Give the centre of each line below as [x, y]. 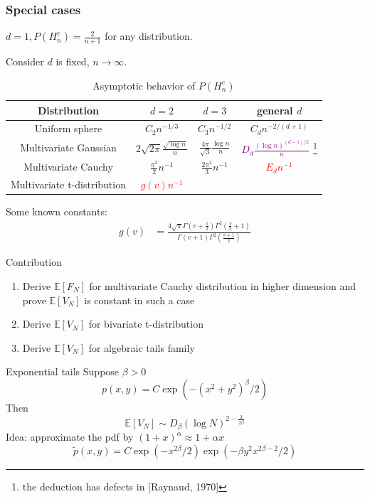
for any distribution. [149, 36]
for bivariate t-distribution [146, 324]
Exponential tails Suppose [63, 371]
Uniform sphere [68, 128]
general [275, 110]
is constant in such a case [139, 300]
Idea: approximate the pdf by [70, 437]
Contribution [34, 262]
